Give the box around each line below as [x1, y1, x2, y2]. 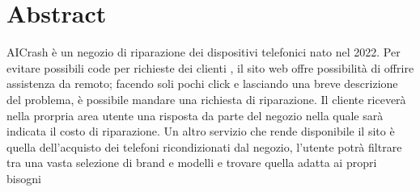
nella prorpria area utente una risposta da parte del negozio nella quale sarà [6, 106, 384, 123]
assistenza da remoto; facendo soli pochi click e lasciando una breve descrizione [6, 75, 398, 92]
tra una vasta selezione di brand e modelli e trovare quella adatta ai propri [6, 154, 377, 171]
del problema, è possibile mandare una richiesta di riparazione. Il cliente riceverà [6, 90, 406, 107]
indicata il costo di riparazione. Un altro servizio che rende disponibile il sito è [6, 123, 395, 140]
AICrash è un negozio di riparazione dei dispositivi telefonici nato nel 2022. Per [6, 44, 401, 61]
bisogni [6, 169, 41, 186]
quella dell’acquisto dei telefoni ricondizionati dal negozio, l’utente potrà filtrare [6, 138, 402, 155]
